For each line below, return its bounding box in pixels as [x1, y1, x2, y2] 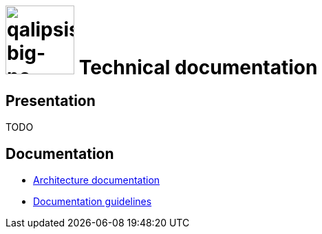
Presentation [6, 92, 96, 109]
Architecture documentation [33, 174, 160, 187]
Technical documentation [78, 56, 318, 79]
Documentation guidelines [33, 195, 152, 208]
